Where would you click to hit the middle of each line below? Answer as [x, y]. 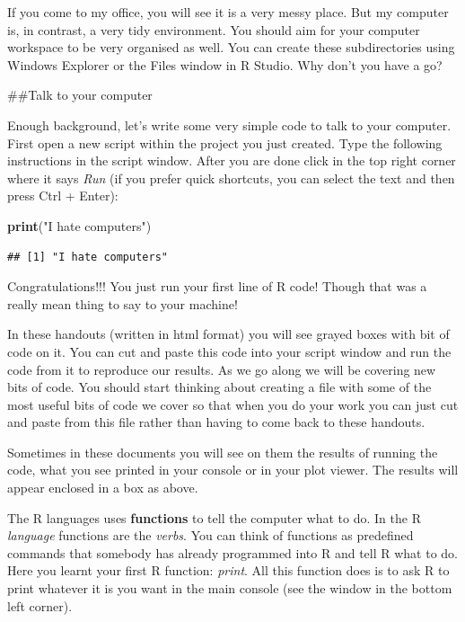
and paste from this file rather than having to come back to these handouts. [216, 422]
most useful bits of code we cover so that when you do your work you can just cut [233, 404]
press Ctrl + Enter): [63, 195]
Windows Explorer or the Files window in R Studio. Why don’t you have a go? [225, 64]
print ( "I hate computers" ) [79, 225]
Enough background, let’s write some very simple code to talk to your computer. [229, 124]
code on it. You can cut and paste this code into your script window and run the [229, 351]
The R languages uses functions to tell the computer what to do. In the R [214, 517]
